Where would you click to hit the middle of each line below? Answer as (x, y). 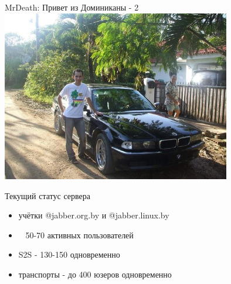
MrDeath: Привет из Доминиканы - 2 (72, 7)
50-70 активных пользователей (79, 235)
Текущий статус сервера (47, 195)
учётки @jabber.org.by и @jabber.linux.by (94, 215)
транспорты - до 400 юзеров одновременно (95, 274)
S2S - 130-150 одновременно (69, 254)
